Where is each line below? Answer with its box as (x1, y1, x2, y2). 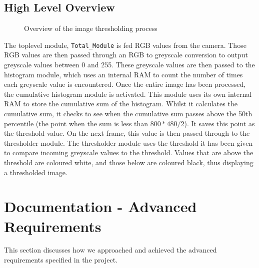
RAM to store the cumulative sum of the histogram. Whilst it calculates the (4, 98, 237, 109)
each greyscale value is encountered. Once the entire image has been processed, (4, 79, 246, 89)
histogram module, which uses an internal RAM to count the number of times (4, 69, 243, 79)
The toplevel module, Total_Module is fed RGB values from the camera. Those (4, 39, 246, 50)
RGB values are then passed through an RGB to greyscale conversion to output (4, 49, 248, 60)
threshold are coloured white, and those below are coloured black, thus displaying (4, 157, 253, 167)
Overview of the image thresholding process (24, 23, 157, 33)
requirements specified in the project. (4, 255, 117, 265)
